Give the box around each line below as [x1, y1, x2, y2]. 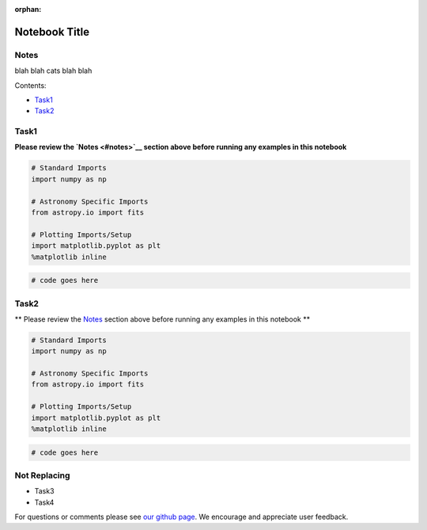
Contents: [14, 80, 47, 90]
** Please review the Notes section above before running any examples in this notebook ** [14, 314, 311, 324]
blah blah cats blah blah [14, 66, 93, 75]
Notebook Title [14, 25, 90, 39]
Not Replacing [14, 470, 70, 481]
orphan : [14, 5, 42, 13]
